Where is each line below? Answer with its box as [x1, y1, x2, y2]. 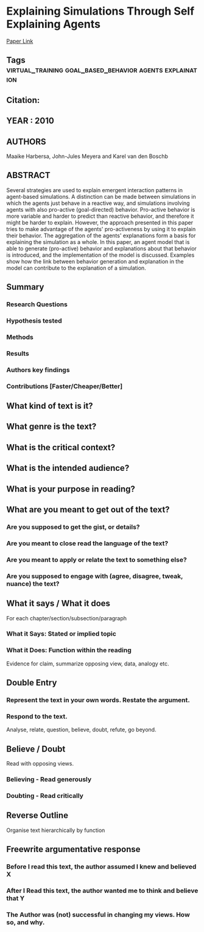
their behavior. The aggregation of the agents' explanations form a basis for [6, 232, 196, 239]
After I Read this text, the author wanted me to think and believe [6, 886, 199, 895]
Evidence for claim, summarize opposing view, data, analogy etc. [6, 660, 169, 667]
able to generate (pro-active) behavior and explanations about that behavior [6, 245, 197, 252]
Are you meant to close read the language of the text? [6, 539, 169, 547]
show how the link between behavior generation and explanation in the [6, 257, 184, 265]
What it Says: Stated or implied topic [6, 629, 117, 638]
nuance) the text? [6, 579, 60, 588]
